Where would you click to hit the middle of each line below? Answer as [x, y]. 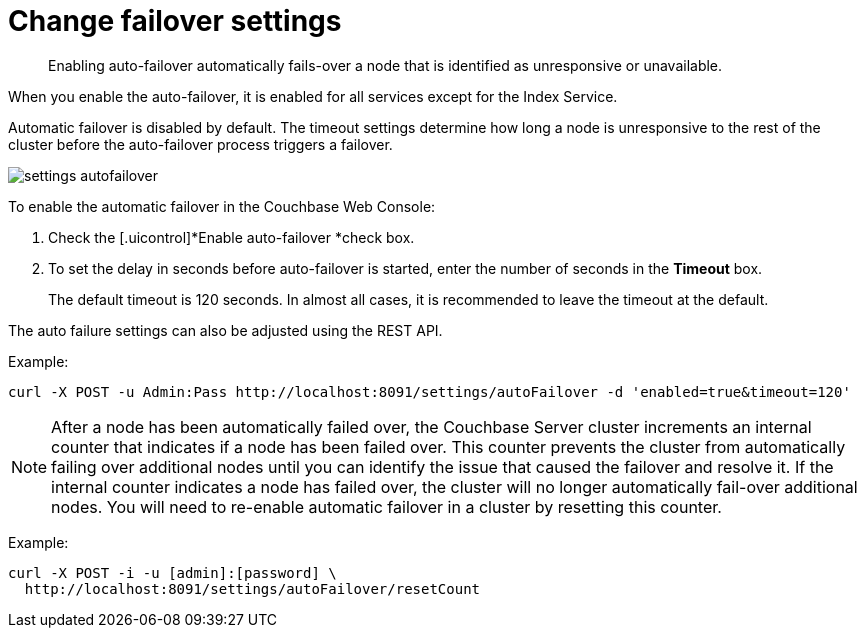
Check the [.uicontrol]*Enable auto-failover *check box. [231, 237]
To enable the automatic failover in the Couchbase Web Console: [222, 206]
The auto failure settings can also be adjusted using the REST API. [225, 330]
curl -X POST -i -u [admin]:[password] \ [172, 572]
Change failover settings [175, 21]
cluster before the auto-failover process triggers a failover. [200, 144]
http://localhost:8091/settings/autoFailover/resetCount [252, 588]
